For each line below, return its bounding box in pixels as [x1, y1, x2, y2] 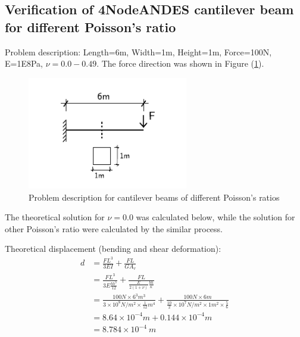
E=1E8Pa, [5, 57, 43, 70]
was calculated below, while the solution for [136, 211, 295, 223]
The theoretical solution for [5, 211, 105, 223]
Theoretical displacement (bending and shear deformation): [5, 242, 221, 255]
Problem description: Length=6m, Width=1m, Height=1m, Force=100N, [5, 45, 272, 58]
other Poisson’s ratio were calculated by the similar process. [5, 222, 223, 235]
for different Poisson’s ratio [5, 17, 176, 36]
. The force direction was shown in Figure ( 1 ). [96, 57, 264, 70]
